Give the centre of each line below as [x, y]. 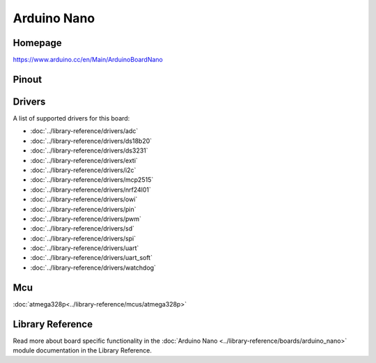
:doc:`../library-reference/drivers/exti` [84, 160]
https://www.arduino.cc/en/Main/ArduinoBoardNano [88, 60]
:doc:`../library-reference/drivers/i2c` [83, 170]
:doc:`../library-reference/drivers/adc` [84, 131]
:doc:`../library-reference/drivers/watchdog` [93, 268]
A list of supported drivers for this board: [71, 118]
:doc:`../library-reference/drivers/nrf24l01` [91, 190]
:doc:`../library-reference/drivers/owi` [84, 199]
